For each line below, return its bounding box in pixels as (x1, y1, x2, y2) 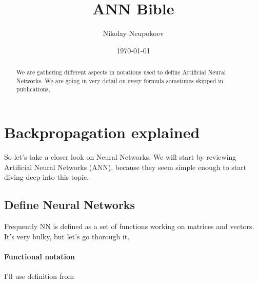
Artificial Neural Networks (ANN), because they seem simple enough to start (4, 161, 247, 172)
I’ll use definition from (4, 270, 74, 281)
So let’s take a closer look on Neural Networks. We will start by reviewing (4, 152, 236, 162)
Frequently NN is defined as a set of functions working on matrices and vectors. (4, 221, 254, 231)
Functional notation (4, 251, 75, 261)
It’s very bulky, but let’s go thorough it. (4, 231, 130, 241)
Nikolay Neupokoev (103, 28, 164, 39)
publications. (16, 85, 50, 93)
